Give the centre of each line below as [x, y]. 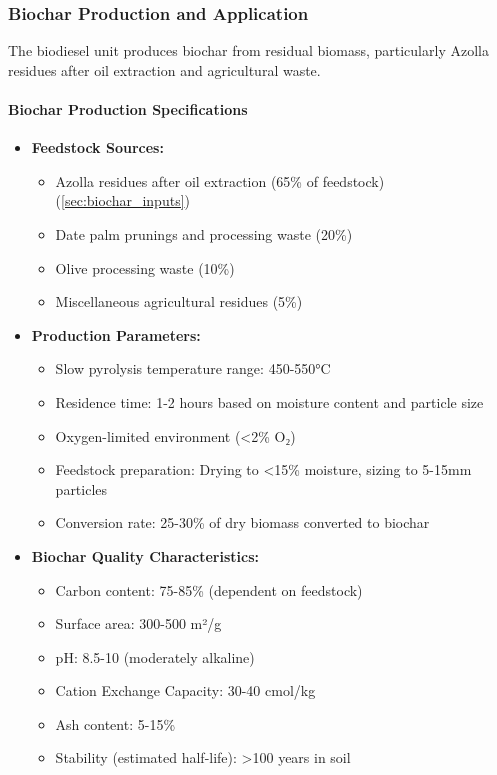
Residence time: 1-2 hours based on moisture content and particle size [269, 401]
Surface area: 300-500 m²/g [138, 623]
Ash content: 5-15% [115, 723]
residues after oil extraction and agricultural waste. [164, 69]
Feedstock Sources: [97, 147]
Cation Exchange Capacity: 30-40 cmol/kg [185, 690]
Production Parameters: [116, 334]
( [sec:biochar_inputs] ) [122, 200]
